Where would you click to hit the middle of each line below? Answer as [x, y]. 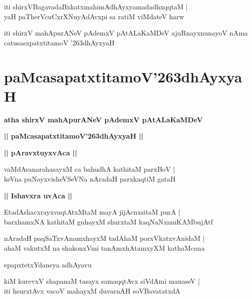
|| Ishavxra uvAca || [38, 195]
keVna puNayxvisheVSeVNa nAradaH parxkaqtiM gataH [90, 179]
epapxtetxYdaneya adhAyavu [48, 264]
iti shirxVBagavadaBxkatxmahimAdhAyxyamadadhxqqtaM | [96, 6]
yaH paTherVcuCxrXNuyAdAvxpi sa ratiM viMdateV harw [94, 16]
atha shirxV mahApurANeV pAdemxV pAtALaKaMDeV [104, 119]
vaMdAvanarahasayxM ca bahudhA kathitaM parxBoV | [90, 169]
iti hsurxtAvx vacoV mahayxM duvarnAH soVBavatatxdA [92, 290]
